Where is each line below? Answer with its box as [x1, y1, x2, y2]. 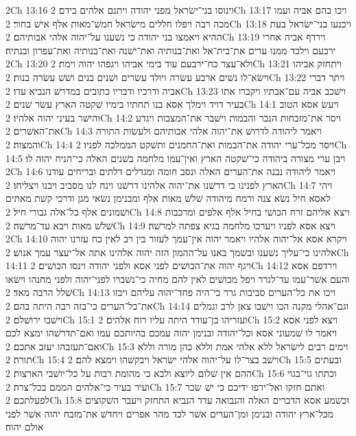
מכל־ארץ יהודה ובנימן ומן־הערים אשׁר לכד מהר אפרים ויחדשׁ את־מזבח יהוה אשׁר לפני [5, 406, 334, 420]
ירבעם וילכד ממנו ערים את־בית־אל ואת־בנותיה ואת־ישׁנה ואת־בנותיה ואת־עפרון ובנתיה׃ [5, 43, 336, 57]
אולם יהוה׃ [5, 420, 44, 434]
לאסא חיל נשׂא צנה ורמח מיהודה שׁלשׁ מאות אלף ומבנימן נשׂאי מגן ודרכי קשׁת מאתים [5, 191, 331, 205]
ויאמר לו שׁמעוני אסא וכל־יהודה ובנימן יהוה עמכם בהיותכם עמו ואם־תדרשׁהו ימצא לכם [5, 325, 337, 340]
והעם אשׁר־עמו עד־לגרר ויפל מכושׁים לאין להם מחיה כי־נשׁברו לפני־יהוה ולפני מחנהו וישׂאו [5, 271, 350, 286]
